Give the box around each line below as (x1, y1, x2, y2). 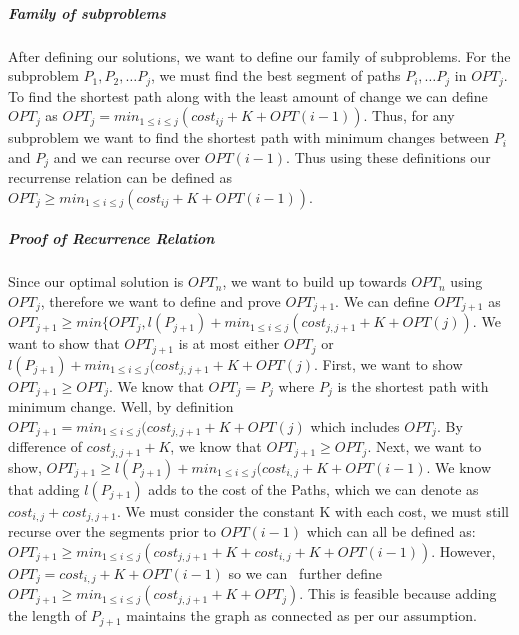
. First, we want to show (314, 353, 463, 374)
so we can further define (228, 562, 382, 583)
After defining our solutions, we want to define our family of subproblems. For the (8, 45, 511, 66)
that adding (8, 478, 80, 499)
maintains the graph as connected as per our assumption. (126, 605, 477, 626)
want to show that (8, 333, 120, 354)
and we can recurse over (53, 146, 201, 167)
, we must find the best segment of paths (150, 65, 401, 86)
